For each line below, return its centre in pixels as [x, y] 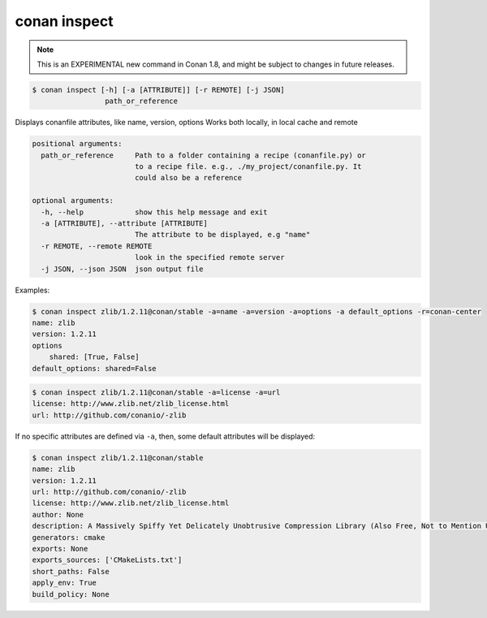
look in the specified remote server [209, 257]
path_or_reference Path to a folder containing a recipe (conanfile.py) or [204, 155]
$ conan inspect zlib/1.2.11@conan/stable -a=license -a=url [156, 393]
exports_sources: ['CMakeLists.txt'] [107, 560]
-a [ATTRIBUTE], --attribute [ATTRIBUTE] [125, 224]
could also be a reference [188, 178]
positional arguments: [77, 144]
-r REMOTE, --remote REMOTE [97, 246]
